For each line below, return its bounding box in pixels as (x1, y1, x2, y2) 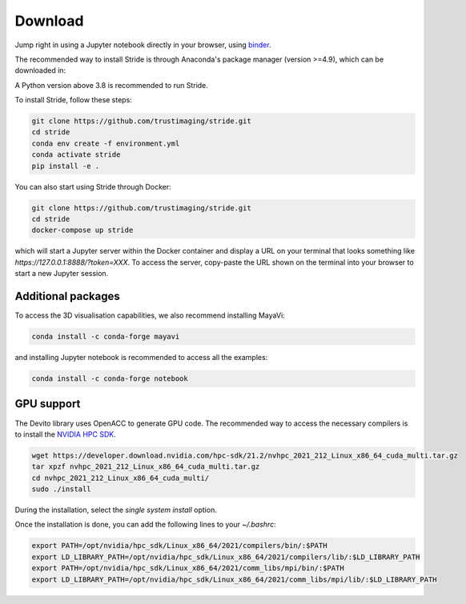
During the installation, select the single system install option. (14, 505, 218, 515)
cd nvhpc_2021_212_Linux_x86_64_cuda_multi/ (31, 473, 210, 482)
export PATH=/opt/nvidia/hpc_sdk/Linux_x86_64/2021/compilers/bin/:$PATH (31, 541, 327, 550)
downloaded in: (14, 66, 66, 75)
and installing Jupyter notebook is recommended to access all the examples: (14, 353, 268, 362)
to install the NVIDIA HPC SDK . (14, 429, 116, 439)
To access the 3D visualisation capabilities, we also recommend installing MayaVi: (14, 310, 286, 320)
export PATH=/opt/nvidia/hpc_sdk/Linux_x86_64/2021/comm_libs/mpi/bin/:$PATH (31, 564, 344, 573)
